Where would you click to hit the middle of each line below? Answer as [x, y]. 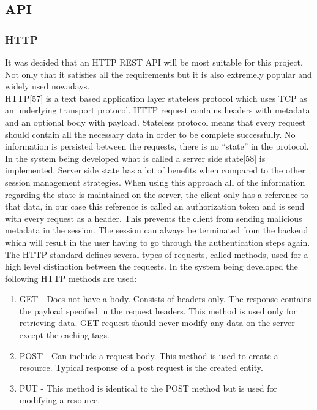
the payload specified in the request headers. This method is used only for [158, 310]
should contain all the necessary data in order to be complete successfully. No [150, 134]
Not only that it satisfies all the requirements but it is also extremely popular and [158, 74]
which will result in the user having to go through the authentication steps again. [158, 242]
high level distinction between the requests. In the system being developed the [151, 266]
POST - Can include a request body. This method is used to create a [149, 355]
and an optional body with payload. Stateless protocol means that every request [155, 122]
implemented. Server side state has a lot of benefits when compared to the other [155, 170]
